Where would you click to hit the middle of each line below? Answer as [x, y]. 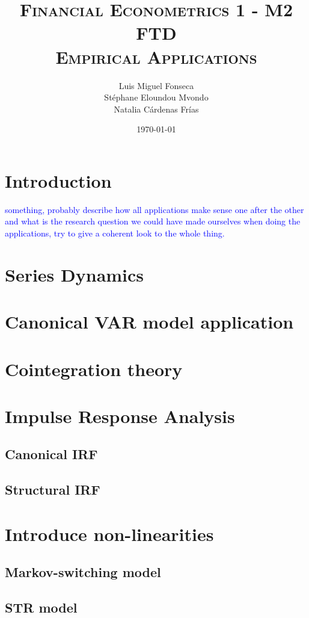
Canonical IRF [51, 454]
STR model [41, 607]
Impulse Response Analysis [120, 416]
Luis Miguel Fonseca [156, 85]
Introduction [58, 180]
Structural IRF [53, 490]
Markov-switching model [83, 572]
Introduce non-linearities [109, 533]
